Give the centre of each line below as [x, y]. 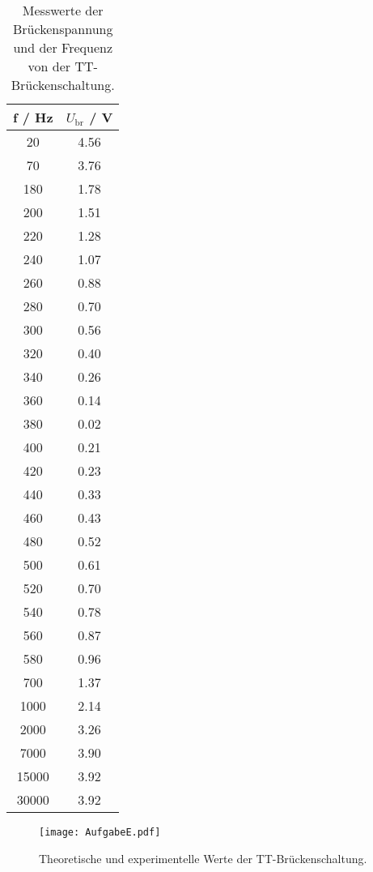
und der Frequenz [63, 47]
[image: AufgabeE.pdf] [100, 832]
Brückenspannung [63, 29]
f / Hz [33, 117]
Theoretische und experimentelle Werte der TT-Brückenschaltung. [203, 858]
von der [49, 66]
